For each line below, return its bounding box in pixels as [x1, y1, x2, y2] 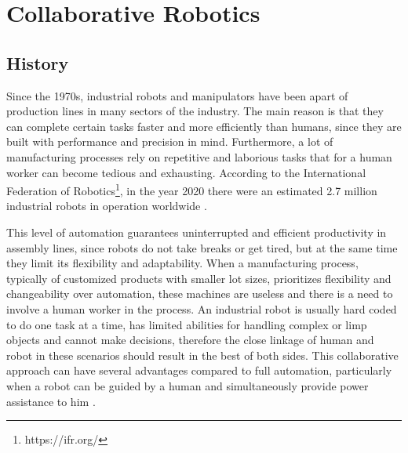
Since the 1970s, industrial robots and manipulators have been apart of [6, 87, 348, 103]
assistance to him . [6, 393, 96, 409]
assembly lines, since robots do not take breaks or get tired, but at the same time [6, 239, 398, 255]
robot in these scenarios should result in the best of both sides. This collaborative [6, 346, 399, 363]
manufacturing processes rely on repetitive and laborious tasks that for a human [6, 148, 392, 165]
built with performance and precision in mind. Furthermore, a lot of [6, 133, 333, 150]
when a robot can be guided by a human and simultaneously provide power [6, 377, 369, 393]
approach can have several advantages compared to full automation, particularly [6, 362, 392, 379]
